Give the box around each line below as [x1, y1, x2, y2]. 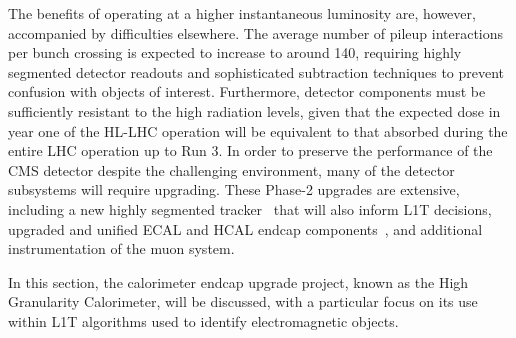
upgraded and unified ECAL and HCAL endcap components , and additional [8, 218, 483, 239]
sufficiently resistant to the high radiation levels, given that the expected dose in [8, 100, 501, 121]
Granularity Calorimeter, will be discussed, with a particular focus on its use [8, 291, 478, 312]
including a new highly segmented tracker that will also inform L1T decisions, [8, 198, 492, 219]
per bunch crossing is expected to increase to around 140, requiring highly [8, 42, 462, 63]
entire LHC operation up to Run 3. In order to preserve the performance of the [8, 140, 493, 161]
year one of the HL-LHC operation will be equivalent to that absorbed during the [8, 120, 508, 141]
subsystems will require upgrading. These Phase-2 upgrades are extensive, [8, 179, 460, 200]
